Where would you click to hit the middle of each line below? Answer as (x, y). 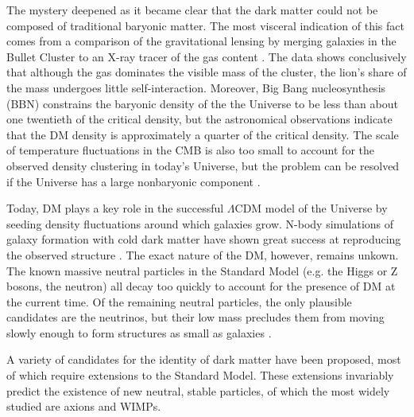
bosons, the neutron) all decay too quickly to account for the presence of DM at (201, 286)
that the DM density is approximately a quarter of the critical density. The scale (203, 134)
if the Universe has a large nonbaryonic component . (133, 181)
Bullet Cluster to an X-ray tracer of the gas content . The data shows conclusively (207, 56)
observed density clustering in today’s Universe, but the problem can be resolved (203, 165)
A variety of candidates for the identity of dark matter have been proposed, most (204, 359)
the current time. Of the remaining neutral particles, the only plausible (179, 301)
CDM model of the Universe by (311, 208)
